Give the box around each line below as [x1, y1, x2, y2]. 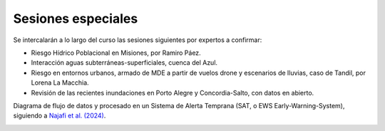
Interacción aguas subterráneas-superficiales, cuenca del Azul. [31, 58, 217, 67]
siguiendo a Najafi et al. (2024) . [13, 111, 106, 120]
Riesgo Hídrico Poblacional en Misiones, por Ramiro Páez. [31, 48, 201, 57]
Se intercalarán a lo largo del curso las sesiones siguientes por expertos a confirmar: [13, 36, 262, 44]
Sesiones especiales [13, 11, 138, 26]
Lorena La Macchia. [31, 78, 89, 87]
